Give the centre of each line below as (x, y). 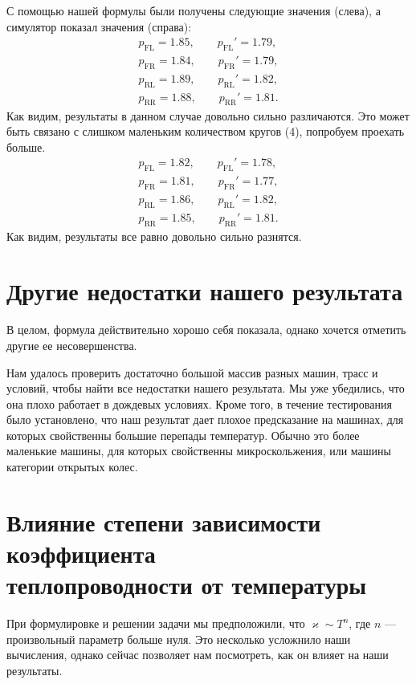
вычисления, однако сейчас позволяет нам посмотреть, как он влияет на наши (198, 655)
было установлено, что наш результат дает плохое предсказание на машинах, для (205, 419)
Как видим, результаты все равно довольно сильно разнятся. (154, 236)
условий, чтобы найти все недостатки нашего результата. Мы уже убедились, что (206, 388)
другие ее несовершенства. (72, 345)
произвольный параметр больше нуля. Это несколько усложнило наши (179, 639)
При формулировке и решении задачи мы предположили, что (156, 623)
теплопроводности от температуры (187, 585)
